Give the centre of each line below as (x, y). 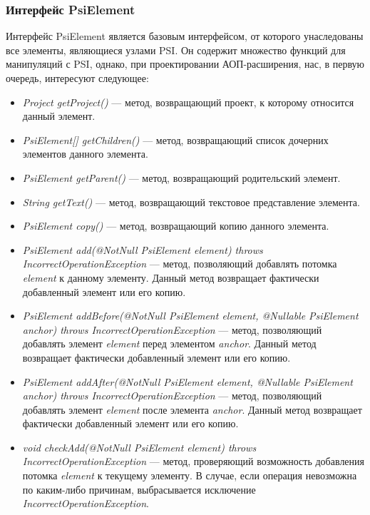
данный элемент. (59, 116)
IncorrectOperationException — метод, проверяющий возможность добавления (194, 461)
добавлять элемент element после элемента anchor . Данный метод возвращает (192, 409)
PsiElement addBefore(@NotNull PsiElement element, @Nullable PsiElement (190, 316)
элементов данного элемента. (85, 154)
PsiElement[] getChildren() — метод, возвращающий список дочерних (175, 139)
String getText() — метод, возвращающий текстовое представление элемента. (191, 202)
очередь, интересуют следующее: (77, 78)
